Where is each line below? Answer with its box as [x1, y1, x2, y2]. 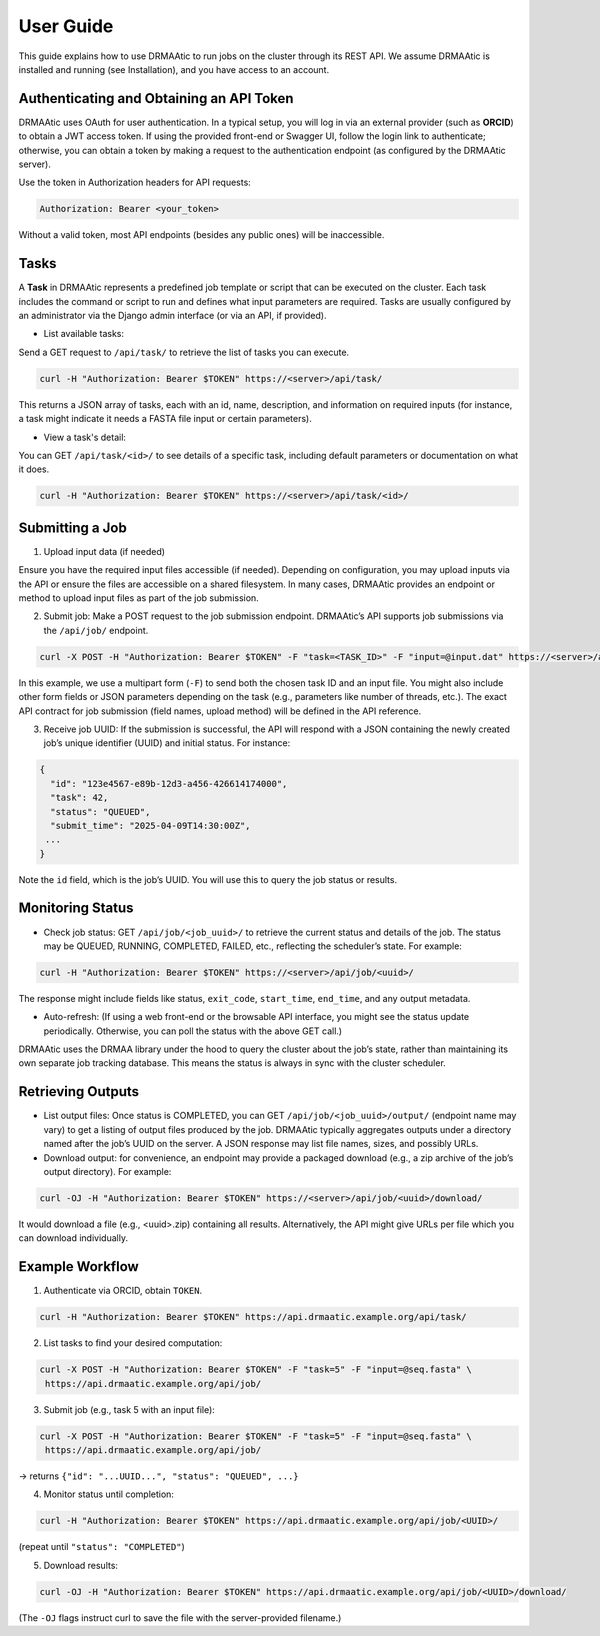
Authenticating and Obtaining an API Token [18, 90, 294, 107]
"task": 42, [50, 792, 109, 804]
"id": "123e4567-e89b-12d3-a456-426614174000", [50, 778, 288, 789]
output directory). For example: [43, 1165, 172, 1177]
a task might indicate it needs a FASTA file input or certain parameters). [18, 413, 312, 425]
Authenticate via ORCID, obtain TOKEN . [43, 1285, 203, 1297]
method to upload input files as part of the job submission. [18, 592, 259, 604]
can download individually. [18, 1232, 129, 1244]
